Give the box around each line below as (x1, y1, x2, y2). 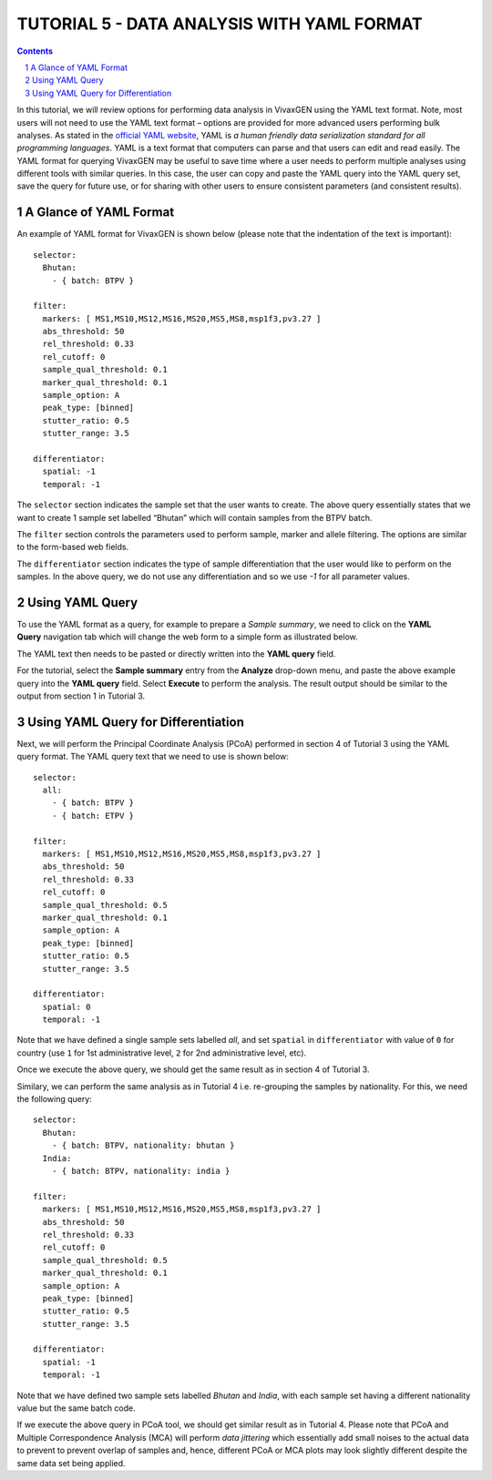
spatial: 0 (42, 1002, 91, 1012)
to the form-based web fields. (16, 542, 129, 553)
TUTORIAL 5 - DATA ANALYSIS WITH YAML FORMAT (16, 14, 423, 34)
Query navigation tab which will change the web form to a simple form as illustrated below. (16, 631, 359, 642)
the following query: (16, 1094, 93, 1105)
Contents (16, 46, 54, 56)
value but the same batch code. (16, 1403, 136, 1414)
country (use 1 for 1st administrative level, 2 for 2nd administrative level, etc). (16, 1047, 307, 1058)
